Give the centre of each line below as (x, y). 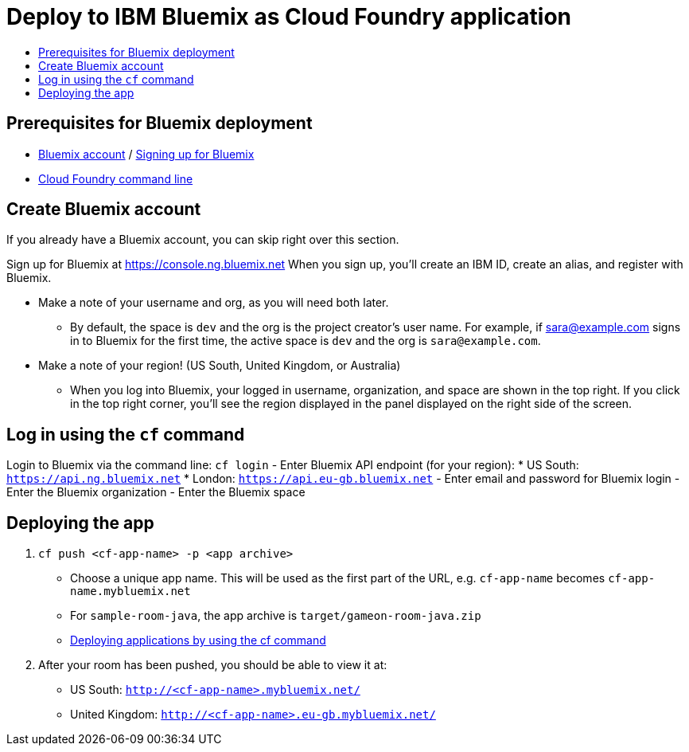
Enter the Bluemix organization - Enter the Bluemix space (156, 492)
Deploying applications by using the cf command (198, 640)
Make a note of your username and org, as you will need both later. (214, 303)
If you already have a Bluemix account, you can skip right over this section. (203, 240)
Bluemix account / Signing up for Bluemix (146, 154)
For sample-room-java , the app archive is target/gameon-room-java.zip (276, 616)
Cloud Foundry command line (116, 178)
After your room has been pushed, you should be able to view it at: (213, 665)
